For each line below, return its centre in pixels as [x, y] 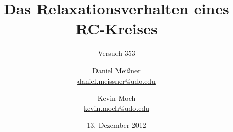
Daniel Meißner [116, 70]
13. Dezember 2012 [116, 125]
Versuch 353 [116, 53]
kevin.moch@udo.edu [116, 108]
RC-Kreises [116, 29]
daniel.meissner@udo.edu [116, 80]
